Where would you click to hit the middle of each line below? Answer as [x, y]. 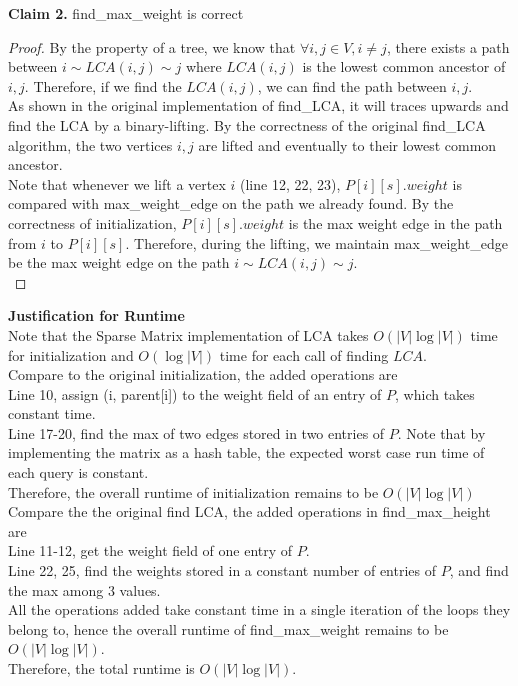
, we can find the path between [352, 85]
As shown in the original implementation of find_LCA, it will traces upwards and [258, 105]
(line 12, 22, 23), [290, 183]
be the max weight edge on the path [119, 262]
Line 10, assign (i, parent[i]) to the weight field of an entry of [195, 393]
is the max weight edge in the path [395, 222]
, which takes [435, 393]
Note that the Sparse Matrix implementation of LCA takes [188, 334]
